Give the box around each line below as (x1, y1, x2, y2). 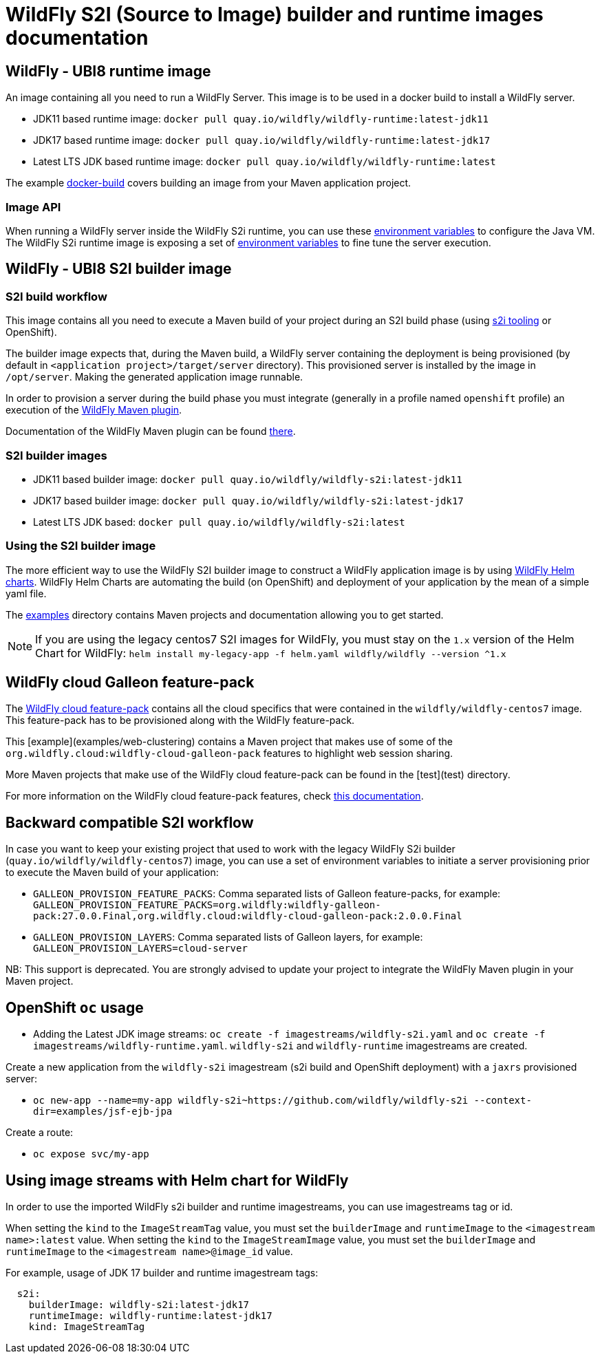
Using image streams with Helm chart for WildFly (6, 1171, 349, 1189)
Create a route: (6, 1126, 74, 1139)
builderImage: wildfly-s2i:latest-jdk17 (28, 1299, 250, 1311)
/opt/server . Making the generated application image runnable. (6, 371, 303, 383)
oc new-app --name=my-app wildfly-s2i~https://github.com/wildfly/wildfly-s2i (33, 1095, 469, 1106)
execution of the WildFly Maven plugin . (6, 404, 182, 416)
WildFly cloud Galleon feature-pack (6, 674, 255, 692)
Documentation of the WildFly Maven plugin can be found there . (6, 425, 296, 438)
